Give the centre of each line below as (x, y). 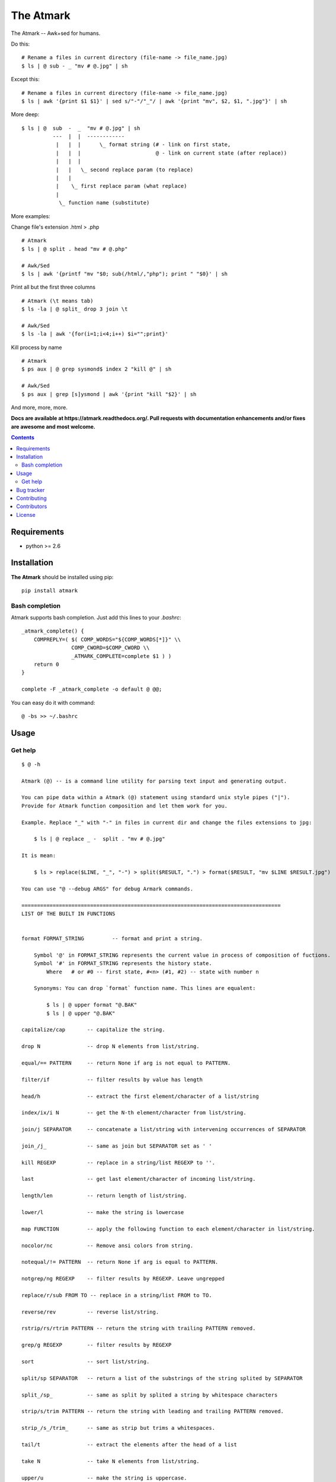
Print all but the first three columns (53, 287)
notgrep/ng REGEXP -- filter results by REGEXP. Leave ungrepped (123, 1279)
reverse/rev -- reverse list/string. (90, 1312)
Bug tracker (31, 490)
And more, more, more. (39, 407)
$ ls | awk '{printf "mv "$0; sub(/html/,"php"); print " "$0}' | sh (125, 274)
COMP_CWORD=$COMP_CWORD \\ (111, 648)
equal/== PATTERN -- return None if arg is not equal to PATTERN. (126, 1063)
